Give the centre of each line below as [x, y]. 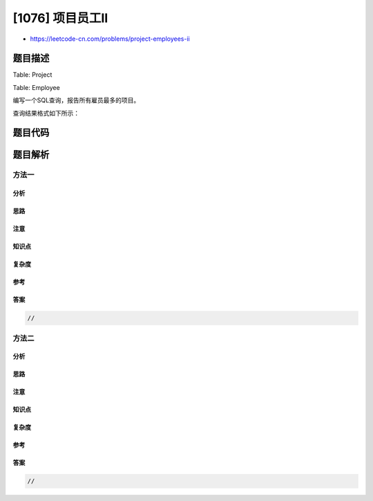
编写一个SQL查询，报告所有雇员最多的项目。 [76, 100]
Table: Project [32, 75]
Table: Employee [36, 87]
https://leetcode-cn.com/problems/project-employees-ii [110, 39]
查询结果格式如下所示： [46, 113]
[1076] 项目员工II [60, 18]
